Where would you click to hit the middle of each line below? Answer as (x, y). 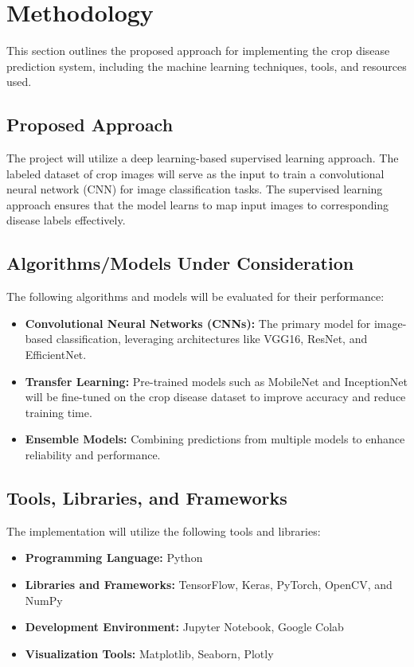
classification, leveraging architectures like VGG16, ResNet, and (212, 339)
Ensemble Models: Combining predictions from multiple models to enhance (215, 439)
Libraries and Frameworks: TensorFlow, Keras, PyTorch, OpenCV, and (209, 585)
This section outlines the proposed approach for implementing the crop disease (198, 51)
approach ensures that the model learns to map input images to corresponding (198, 204)
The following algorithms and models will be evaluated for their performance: (195, 296)
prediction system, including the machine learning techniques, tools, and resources (207, 66)
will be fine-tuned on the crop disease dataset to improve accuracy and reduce (215, 397)
